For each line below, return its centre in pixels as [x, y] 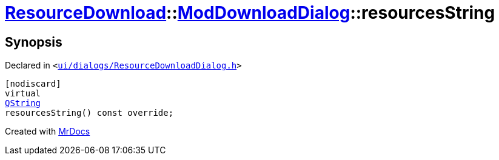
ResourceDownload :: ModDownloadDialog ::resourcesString [250, 13]
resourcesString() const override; [89, 113]
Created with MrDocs [48, 132]
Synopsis [34, 42]
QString [23, 103]
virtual [23, 94]
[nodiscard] [33, 84]
